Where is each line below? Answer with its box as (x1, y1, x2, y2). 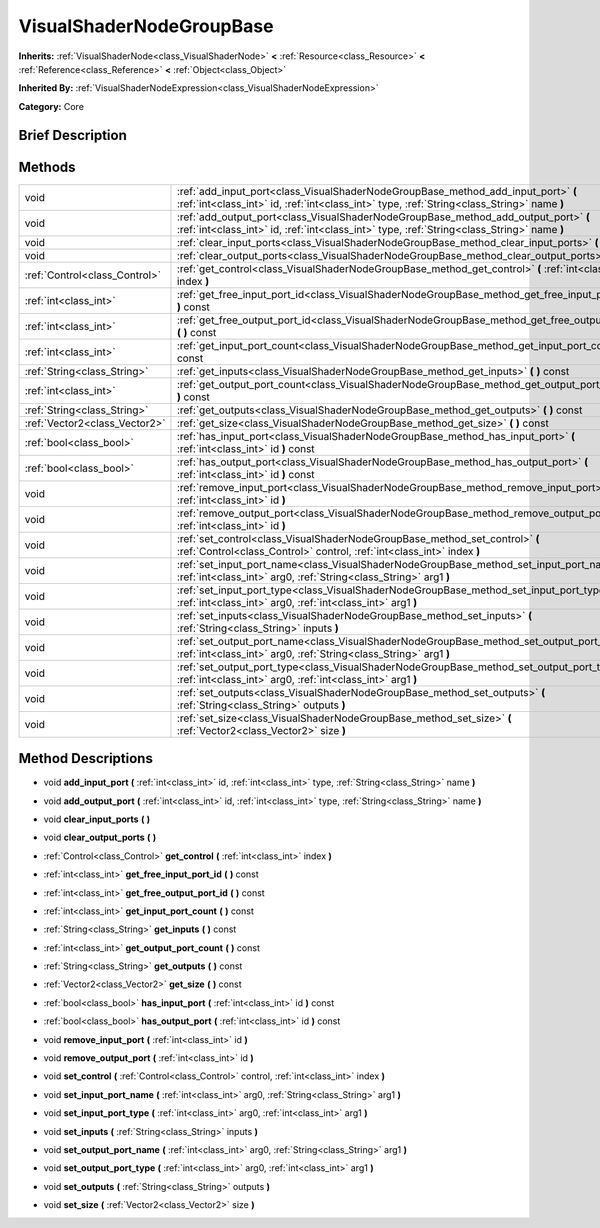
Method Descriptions (18, 750, 154, 767)
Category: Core (18, 100, 85, 112)
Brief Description (18, 126, 127, 144)
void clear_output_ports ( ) (43, 831, 157, 844)
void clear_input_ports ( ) (43, 813, 151, 825)
